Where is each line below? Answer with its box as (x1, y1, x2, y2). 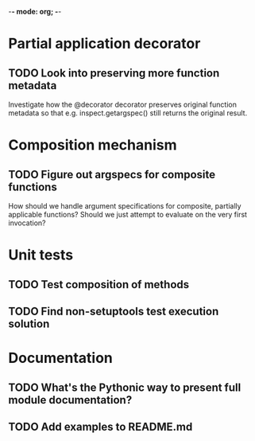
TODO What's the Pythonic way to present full (8, 381, 241, 394)
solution (8, 317, 50, 330)
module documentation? (8, 393, 133, 407)
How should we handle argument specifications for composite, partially (8, 201, 241, 210)
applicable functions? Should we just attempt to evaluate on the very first (8, 210, 248, 219)
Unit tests (8, 246, 74, 264)
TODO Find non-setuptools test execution (8, 304, 219, 318)
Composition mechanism (8, 136, 177, 154)
